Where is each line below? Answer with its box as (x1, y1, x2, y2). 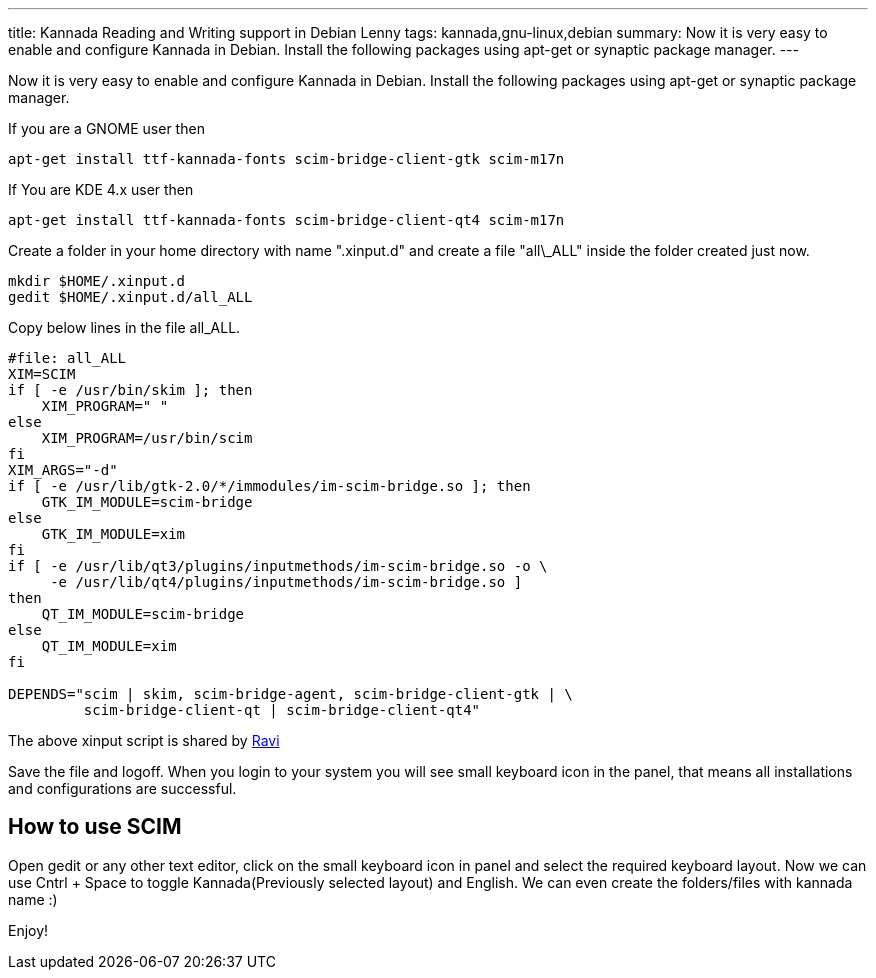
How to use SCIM (8, 814, 182, 840)
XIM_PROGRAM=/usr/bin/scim (41, 430, 253, 446)
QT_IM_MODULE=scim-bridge (41, 606, 245, 622)
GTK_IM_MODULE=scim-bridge (41, 494, 253, 510)
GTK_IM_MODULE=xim (41, 526, 186, 542)
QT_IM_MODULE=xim (41, 638, 177, 654)
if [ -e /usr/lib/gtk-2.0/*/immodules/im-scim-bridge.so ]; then (8, 478, 531, 494)
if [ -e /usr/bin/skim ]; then (8, 382, 253, 398)
